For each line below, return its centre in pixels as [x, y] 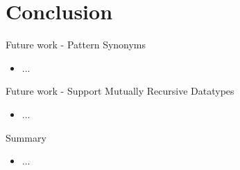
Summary [26, 137]
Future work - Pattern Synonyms [76, 45]
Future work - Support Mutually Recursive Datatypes [120, 91]
